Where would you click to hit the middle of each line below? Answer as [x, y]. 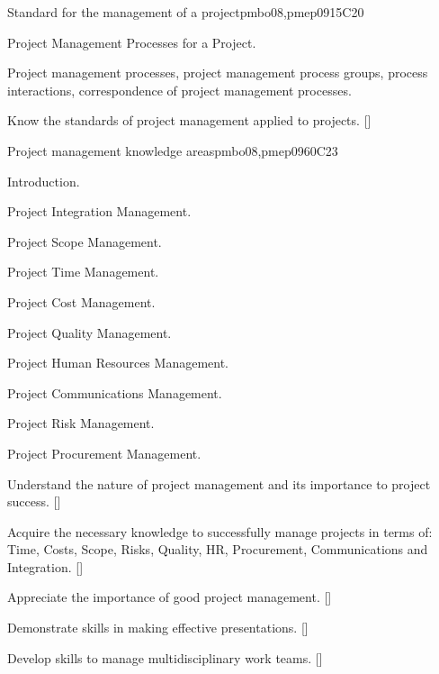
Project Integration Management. [99, 211]
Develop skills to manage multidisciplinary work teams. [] [165, 657]
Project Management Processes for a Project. [132, 42]
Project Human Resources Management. [118, 363]
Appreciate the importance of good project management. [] [170, 597]
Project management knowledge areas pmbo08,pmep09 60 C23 [173, 150]
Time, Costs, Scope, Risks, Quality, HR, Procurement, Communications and [218, 549]
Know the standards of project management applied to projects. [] [189, 120]
